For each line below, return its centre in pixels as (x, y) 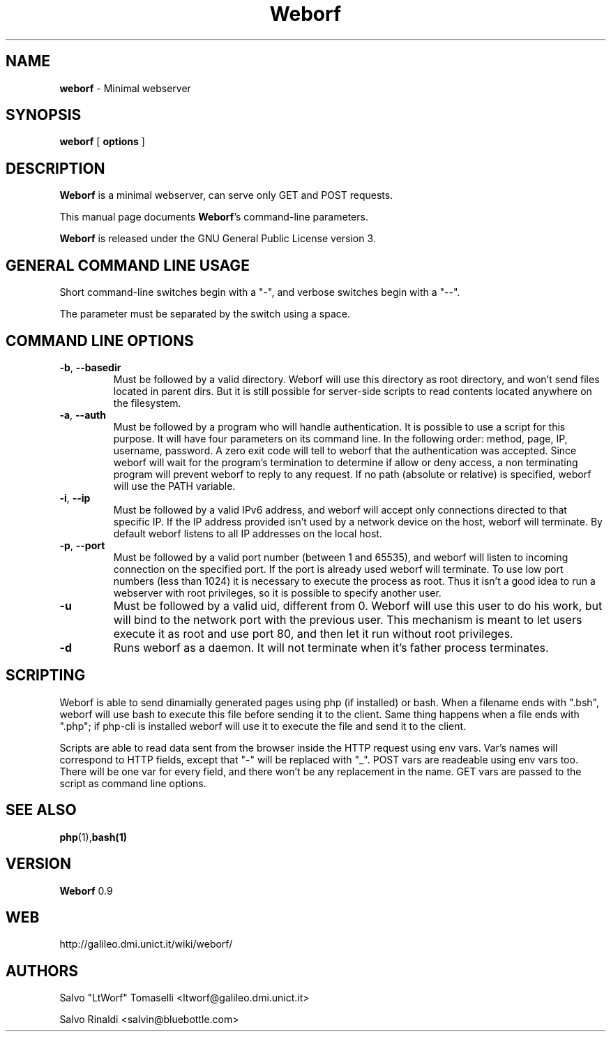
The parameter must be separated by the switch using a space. (205, 314)
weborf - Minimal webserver (125, 88)
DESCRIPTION (55, 168)
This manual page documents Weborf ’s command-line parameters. (214, 217)
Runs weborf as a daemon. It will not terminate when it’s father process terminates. (331, 647)
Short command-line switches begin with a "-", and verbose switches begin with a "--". (260, 292)
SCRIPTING (46, 676)
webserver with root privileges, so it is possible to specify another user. (277, 592)
